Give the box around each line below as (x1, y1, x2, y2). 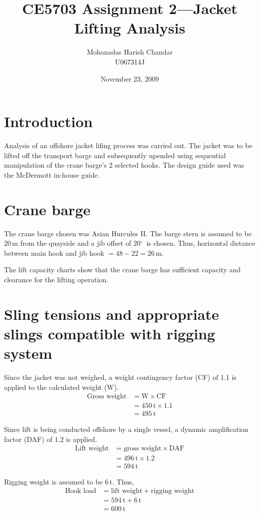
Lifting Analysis (74, 18, 186, 38)
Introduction (4, 111, 93, 132)
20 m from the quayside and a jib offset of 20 (4, 238, 141, 248)
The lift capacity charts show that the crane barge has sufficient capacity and (4, 264, 241, 275)
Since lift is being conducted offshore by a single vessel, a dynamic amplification (4, 424, 249, 434)
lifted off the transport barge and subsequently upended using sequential (4, 150, 226, 160)
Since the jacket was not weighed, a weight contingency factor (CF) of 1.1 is (4, 372, 237, 382)
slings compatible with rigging (4, 323, 216, 343)
